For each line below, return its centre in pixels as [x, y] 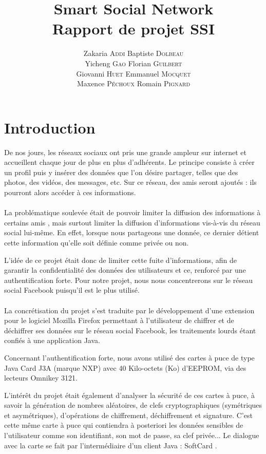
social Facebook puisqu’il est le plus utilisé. [72, 290]
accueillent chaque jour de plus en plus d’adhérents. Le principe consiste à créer [129, 162]
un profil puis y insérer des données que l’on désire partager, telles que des [121, 172]
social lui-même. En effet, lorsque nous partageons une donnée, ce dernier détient [132, 232]
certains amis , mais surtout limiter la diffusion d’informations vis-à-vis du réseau [132, 222]
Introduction [50, 127]
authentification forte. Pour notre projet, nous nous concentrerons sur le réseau [128, 280]
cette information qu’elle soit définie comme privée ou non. [97, 242]
